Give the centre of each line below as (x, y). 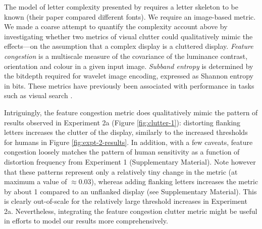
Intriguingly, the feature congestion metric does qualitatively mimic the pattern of (131, 112)
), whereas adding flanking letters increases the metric (175, 181)
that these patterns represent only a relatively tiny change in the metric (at (121, 171)
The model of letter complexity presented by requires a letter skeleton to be (121, 7)
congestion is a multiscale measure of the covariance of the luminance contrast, (126, 56)
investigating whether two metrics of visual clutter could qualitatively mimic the (128, 36)
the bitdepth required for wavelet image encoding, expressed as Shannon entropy (129, 76)
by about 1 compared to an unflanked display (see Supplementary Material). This (130, 191)
